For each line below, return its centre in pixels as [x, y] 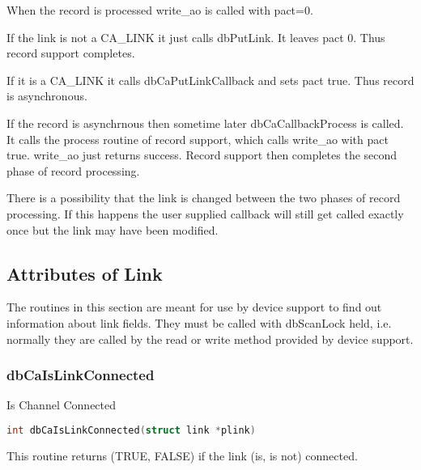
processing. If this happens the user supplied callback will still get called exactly [205, 213]
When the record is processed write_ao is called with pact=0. [160, 10]
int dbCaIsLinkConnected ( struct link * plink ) [131, 430]
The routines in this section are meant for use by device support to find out [194, 307]
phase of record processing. [73, 170]
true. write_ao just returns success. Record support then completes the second [202, 155]
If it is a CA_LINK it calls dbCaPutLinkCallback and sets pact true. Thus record [210, 80]
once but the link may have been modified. [113, 229]
